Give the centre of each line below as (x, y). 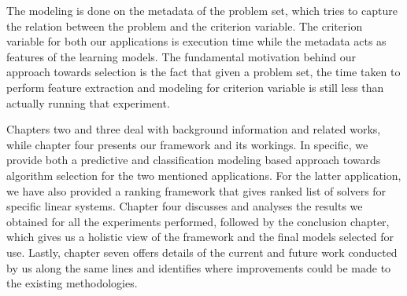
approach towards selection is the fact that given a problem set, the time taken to (203, 72)
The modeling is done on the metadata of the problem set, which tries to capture (202, 10)
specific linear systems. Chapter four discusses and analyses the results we (185, 206)
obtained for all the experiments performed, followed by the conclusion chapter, (198, 221)
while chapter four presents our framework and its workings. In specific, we (187, 144)
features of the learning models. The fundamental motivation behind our (181, 56)
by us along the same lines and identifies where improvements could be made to (199, 267)
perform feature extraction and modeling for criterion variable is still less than (195, 87)
